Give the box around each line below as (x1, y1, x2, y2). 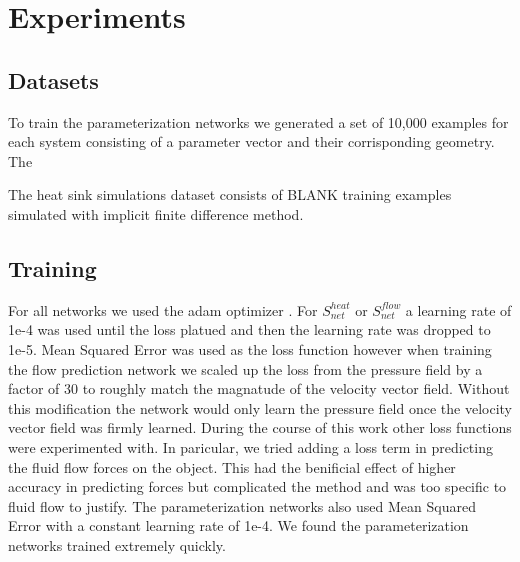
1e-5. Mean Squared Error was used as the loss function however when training (8, 338, 492, 359)
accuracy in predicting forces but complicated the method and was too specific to (8, 476, 507, 497)
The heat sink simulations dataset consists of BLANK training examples (8, 184, 452, 205)
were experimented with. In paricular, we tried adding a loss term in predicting (8, 436, 493, 457)
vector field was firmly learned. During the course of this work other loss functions (8, 417, 512, 438)
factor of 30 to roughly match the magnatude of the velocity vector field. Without (8, 378, 510, 399)
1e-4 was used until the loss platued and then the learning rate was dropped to (8, 319, 491, 340)
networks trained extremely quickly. (8, 534, 226, 555)
